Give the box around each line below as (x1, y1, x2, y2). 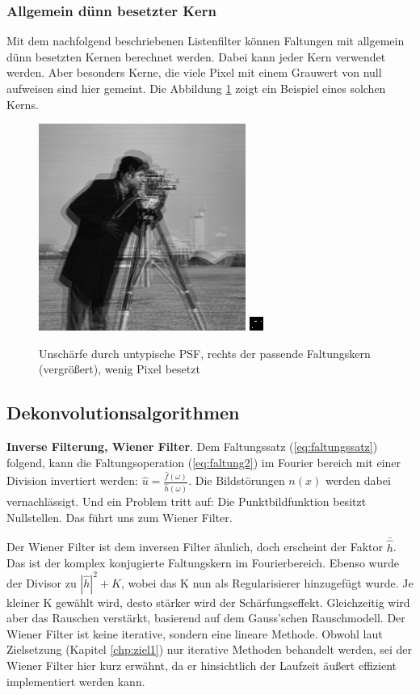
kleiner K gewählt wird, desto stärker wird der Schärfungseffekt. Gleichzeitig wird (6, 593, 410, 610)
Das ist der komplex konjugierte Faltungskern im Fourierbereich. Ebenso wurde (6, 554, 399, 571)
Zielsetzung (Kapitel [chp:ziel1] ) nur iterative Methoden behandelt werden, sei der (6, 641, 413, 658)
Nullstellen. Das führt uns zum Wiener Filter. (6, 508, 233, 525)
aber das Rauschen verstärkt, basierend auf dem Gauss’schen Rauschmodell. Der (6, 609, 405, 626)
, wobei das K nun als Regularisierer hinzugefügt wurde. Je (120, 574, 414, 591)
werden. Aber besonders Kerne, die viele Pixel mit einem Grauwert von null (6, 64, 382, 81)
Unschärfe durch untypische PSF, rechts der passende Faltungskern (39, 344, 371, 361)
